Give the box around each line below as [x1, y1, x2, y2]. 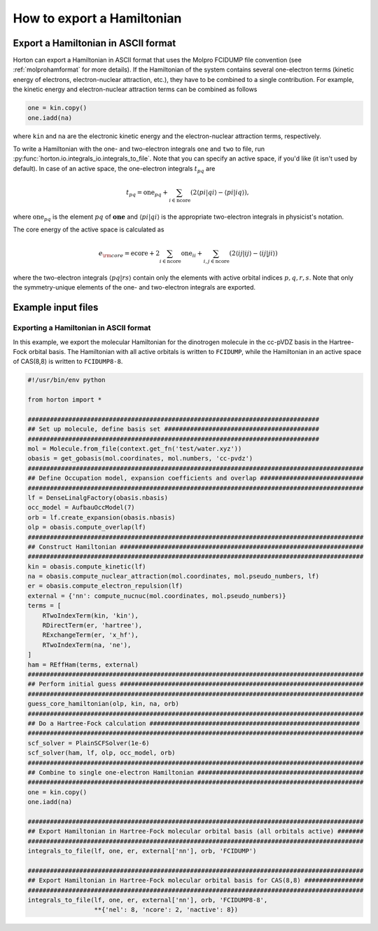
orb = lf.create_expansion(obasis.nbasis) [27, 513, 176, 522]
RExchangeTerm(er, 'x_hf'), [42, 631, 139, 639]
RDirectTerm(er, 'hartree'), [42, 621, 143, 630]
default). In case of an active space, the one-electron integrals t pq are [13, 164, 216, 175]
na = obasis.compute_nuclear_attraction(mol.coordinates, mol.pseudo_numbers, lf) [27, 572, 320, 580]
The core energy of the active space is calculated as [13, 225, 164, 234]
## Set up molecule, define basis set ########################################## [27, 425, 320, 433]
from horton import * [27, 396, 102, 404]
